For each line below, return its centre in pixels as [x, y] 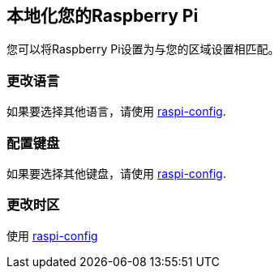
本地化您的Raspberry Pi [103, 16]
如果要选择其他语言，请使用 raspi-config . [116, 112]
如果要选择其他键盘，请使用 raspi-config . [116, 173]
